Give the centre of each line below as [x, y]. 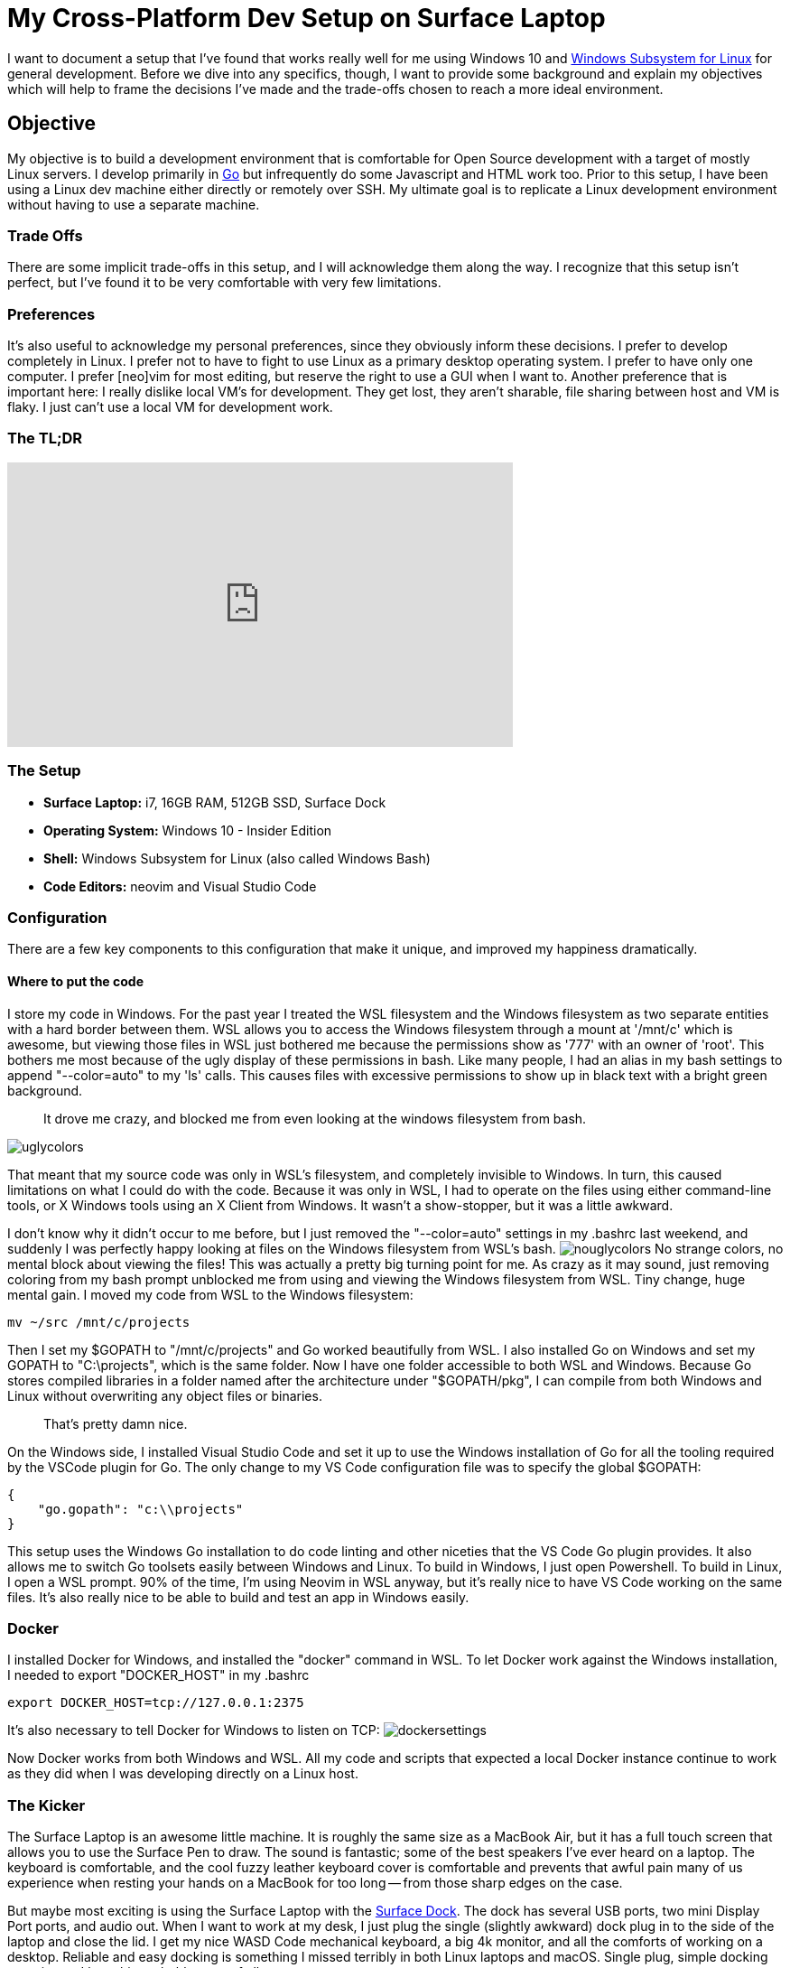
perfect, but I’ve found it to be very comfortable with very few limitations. [224, 283]
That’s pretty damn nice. [116, 1423]
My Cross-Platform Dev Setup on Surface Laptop [307, 18]
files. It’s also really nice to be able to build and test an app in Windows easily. [238, 1597]
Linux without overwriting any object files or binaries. [165, 1395]
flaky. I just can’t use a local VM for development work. [170, 407]
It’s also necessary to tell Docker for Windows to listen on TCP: [194, 1730]
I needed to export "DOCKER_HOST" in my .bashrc [158, 1675]
